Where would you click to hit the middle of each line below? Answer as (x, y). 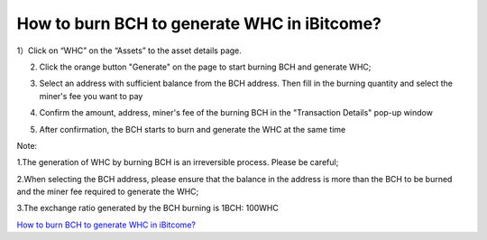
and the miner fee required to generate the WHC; (108, 192)
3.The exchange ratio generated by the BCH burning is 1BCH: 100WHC (147, 208)
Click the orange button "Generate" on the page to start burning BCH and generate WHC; (205, 67)
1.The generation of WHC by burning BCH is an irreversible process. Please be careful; (178, 162)
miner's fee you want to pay (91, 96)
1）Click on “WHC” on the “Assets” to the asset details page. (129, 51)
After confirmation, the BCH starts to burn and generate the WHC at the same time (193, 129)
